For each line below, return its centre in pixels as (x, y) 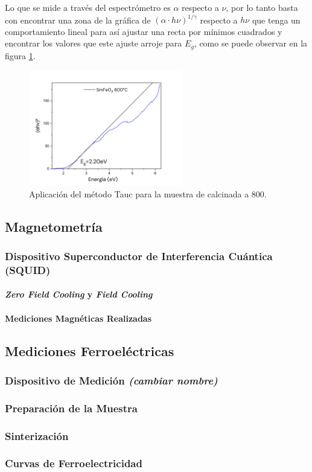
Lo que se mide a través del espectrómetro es (88, 7)
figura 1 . (20, 55)
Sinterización (37, 435)
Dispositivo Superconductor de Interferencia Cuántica (139, 256)
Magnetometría (54, 226)
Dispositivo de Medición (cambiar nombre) (111, 380)
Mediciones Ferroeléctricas (90, 350)
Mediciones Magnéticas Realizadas (78, 318)
